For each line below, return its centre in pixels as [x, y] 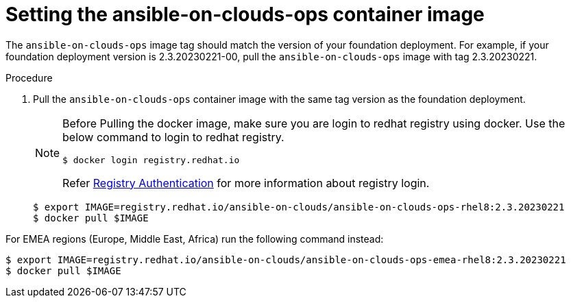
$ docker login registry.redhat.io [151, 160]
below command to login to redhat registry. [173, 137]
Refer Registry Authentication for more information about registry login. [246, 183]
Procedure [29, 77]
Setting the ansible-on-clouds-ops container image [245, 14]
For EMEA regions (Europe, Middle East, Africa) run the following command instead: [195, 239]
